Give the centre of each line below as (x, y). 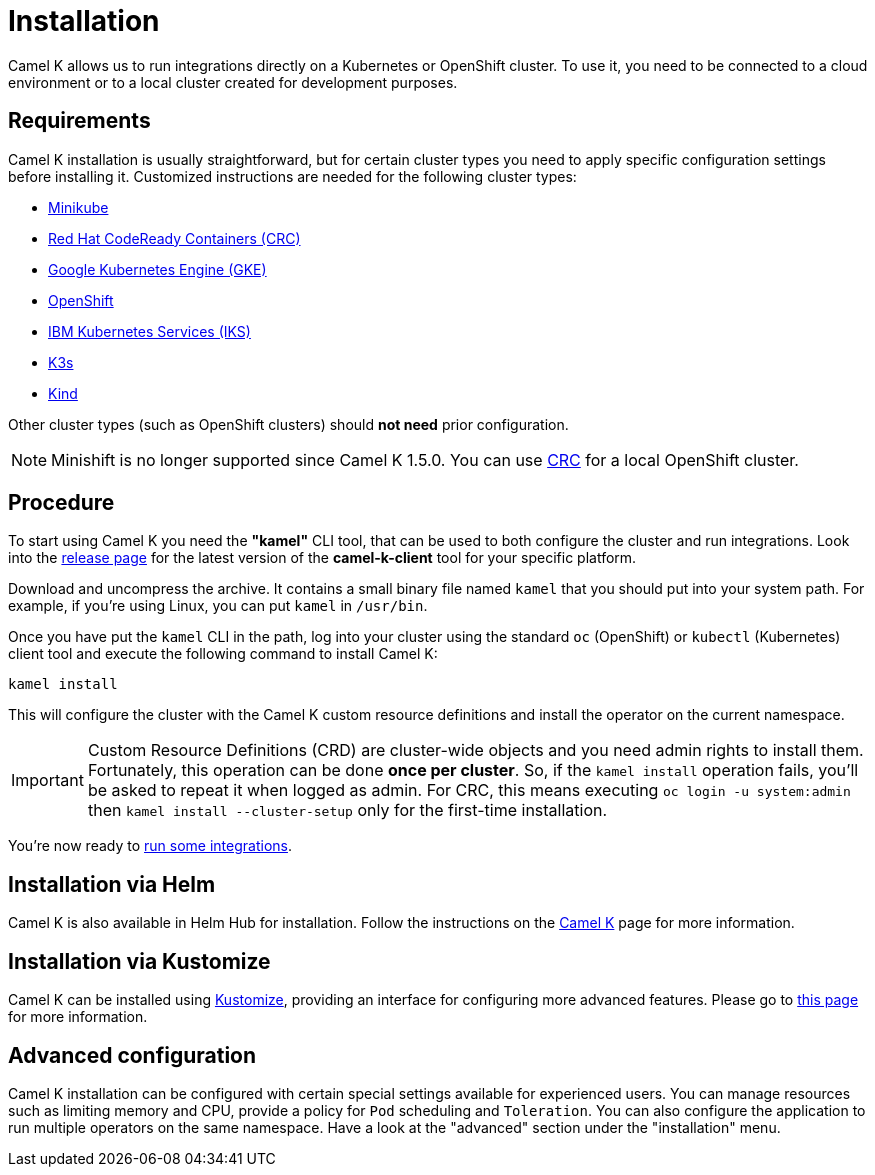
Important (47, 780)
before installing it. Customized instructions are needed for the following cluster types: (292, 176)
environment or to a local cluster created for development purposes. (233, 82)
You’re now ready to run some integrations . (150, 846)
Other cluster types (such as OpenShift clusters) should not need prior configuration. (288, 424)
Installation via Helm (112, 884)
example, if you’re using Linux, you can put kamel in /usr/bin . (218, 606)
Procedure (61, 503)
